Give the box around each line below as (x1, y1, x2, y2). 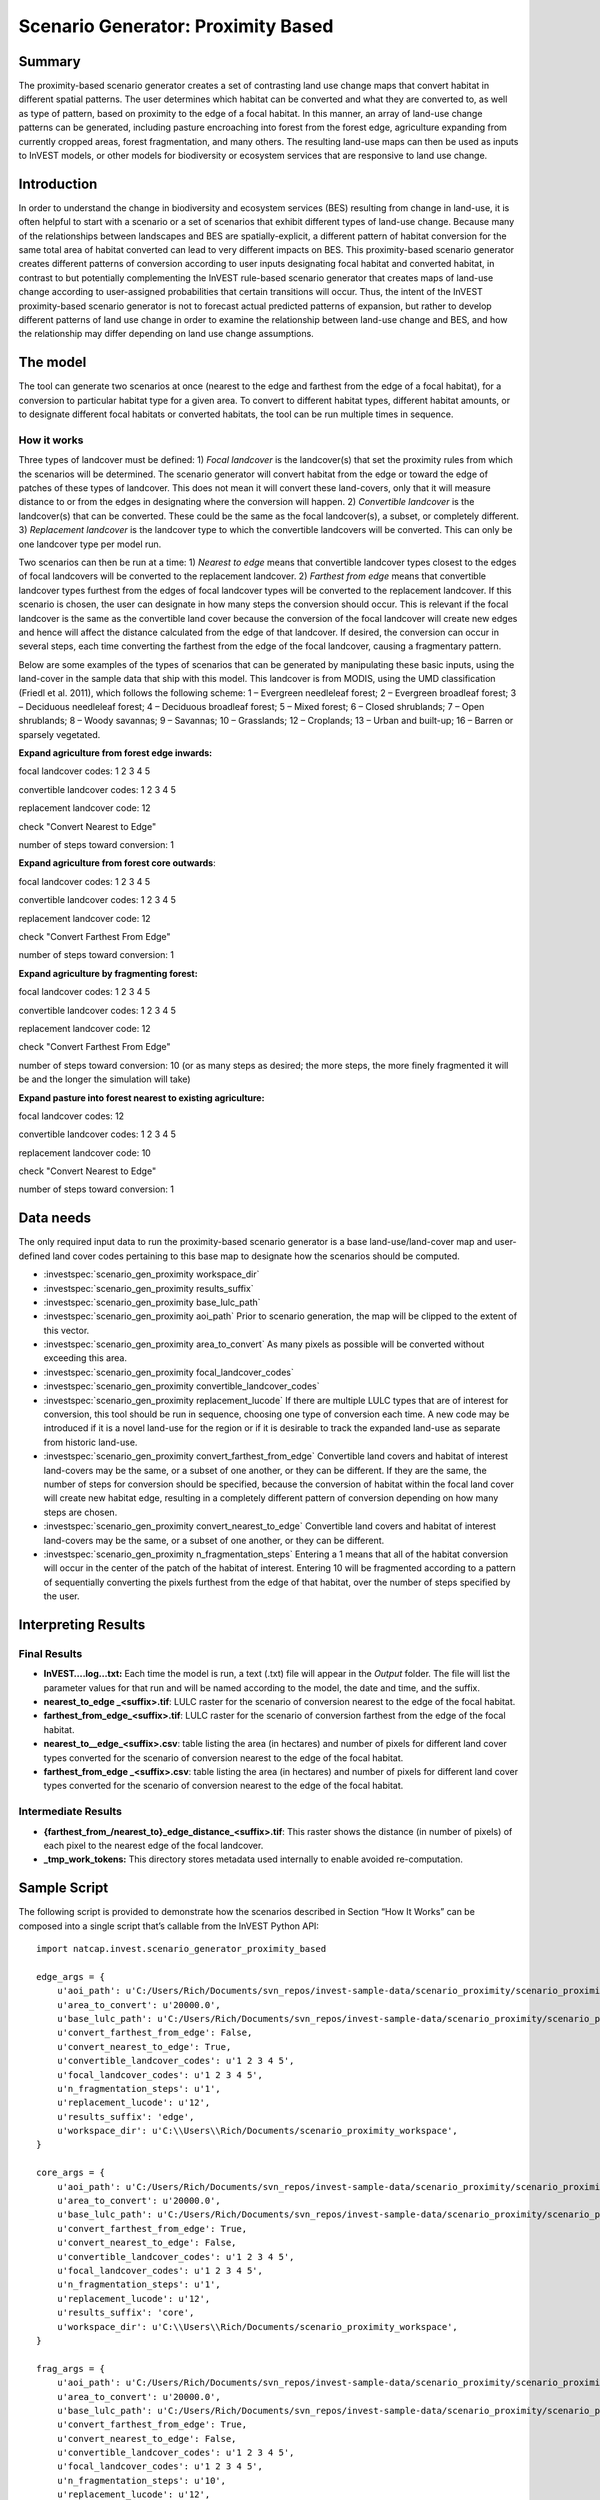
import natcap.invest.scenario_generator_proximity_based (36, 1943, 327, 1955)
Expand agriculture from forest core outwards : (18, 857, 216, 869)
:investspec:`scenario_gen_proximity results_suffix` (43, 1282, 254, 1294)
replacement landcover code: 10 (18, 1146, 152, 1159)
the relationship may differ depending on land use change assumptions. (18, 328, 314, 340)
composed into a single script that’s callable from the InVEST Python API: (18, 1920, 320, 1932)
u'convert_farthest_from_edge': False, (56, 2027, 253, 2039)
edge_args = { (36, 1971, 105, 1982)
